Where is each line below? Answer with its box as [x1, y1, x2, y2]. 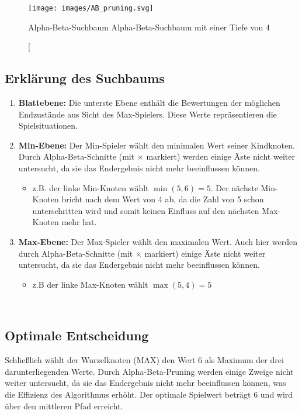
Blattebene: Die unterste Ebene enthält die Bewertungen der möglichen [18, 96, 280, 109]
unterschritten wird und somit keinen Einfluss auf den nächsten [32, 204, 259, 216]
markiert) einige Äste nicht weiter [144, 247, 266, 259]
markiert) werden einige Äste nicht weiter [146, 150, 295, 163]
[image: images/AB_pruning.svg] [28, 4, 154, 12]
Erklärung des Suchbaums [5, 69, 165, 87]
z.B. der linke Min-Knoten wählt [32, 181, 149, 194]
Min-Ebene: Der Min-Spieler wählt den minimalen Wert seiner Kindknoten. [18, 139, 295, 151]
